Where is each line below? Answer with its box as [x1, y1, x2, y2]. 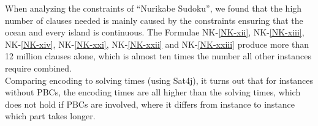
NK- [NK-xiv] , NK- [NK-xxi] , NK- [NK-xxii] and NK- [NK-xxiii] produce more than [5, 37, 309, 50]
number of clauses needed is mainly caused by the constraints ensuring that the [5, 13, 303, 26]
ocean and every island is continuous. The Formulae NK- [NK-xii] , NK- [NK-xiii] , [5, 26, 305, 39]
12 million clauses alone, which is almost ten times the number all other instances [5, 50, 311, 62]
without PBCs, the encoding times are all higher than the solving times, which [5, 86, 301, 98]
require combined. [5, 61, 72, 74]
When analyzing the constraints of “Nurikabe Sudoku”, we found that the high [5, 2, 302, 14]
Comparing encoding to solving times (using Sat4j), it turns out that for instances [5, 73, 314, 86]
